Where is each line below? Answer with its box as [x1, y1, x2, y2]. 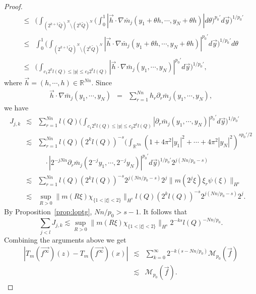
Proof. [4, 1, 23, 11]
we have [4, 102, 29, 113]
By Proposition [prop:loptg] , [4, 206, 92, 217]
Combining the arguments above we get [4, 234, 126, 245]
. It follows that [139, 206, 187, 217]
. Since [91, 77, 112, 88]
